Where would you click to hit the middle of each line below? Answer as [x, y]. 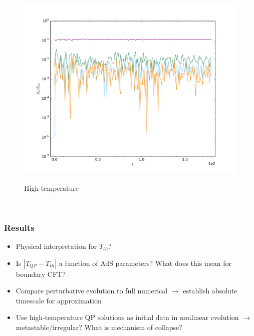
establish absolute [210, 291]
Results [19, 227]
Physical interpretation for [56, 246]
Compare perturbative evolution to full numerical [92, 291]
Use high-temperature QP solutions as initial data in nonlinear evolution [127, 317]
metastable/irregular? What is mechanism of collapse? [99, 327]
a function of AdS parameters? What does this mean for [145, 263]
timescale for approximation [59, 300]
